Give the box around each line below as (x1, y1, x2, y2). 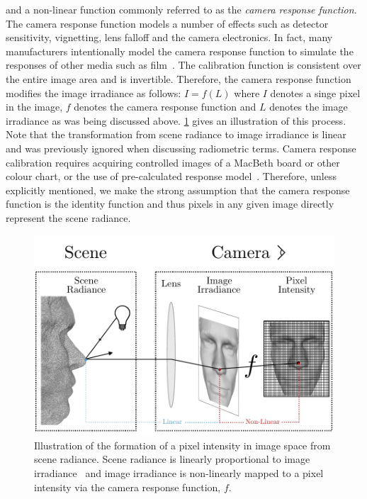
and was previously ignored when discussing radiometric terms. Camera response (6, 140, 356, 155)
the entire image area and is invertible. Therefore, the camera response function (6, 71, 351, 86)
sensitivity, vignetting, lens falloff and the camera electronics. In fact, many (6, 30, 333, 45)
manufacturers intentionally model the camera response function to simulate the (6, 43, 354, 58)
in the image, (6, 99, 63, 114)
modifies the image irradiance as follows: (6, 85, 181, 100)
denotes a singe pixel (270, 85, 361, 100)
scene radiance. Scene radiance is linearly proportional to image (34, 452, 310, 466)
